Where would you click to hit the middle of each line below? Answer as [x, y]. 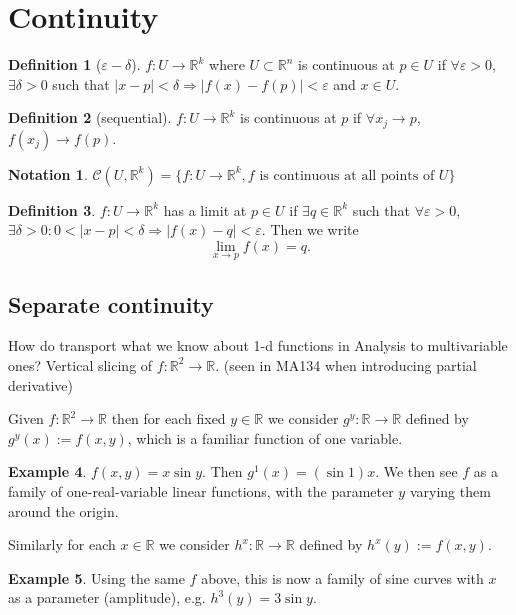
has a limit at [205, 209]
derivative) [40, 384]
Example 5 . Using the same [96, 577]
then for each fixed [168, 418]
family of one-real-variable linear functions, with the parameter [201, 490]
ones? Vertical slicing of [80, 364]
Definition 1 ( [55, 64]
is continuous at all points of [347, 175]
